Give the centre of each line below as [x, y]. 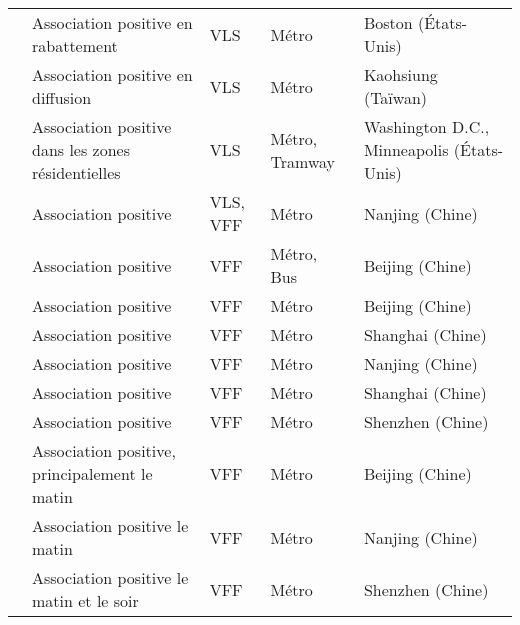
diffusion [62, 97]
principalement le [92, 473]
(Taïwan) [395, 97]
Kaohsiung [400, 74]
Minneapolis [406, 149]
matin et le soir [85, 600]
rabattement [75, 45]
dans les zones [81, 149]
